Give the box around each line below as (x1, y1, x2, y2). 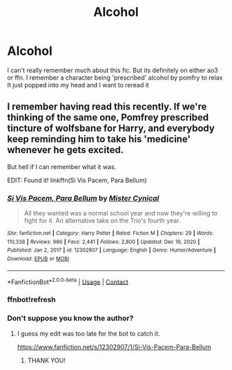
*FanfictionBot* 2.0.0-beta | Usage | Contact (7, 276, 129, 286)
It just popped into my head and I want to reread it (7, 80, 150, 89)
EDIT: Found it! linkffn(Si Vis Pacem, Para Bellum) (7, 176, 147, 184)
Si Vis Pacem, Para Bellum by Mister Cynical (7, 193, 159, 203)
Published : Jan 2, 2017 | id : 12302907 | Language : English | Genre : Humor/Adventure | (7, 247, 216, 254)
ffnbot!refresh (7, 295, 57, 305)
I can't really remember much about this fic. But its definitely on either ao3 (7, 66, 219, 74)
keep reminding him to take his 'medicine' (7, 133, 191, 146)
